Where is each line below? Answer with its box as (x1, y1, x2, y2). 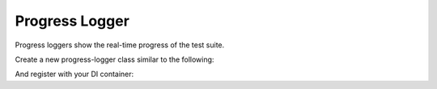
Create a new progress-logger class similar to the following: (15, 55, 214, 64)
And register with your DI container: (15, 69, 134, 79)
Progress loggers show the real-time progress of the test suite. (15, 40, 225, 50)
